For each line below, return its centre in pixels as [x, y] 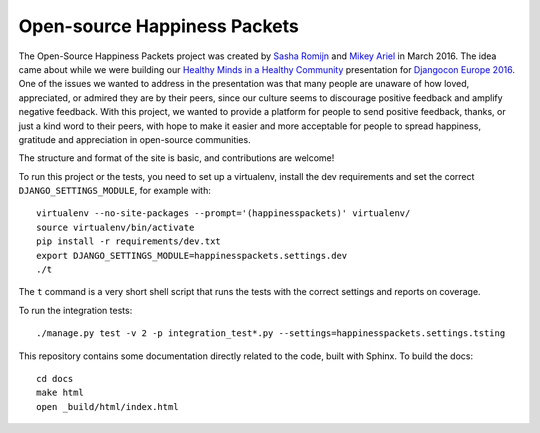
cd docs [55, 378]
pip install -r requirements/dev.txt [129, 241]
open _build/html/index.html [107, 406]
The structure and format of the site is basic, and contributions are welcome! [176, 158]
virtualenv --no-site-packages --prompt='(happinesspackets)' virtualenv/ [223, 213]
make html [60, 393]
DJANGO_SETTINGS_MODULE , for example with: [115, 191]
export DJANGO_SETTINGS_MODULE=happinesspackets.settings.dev [192, 255]
